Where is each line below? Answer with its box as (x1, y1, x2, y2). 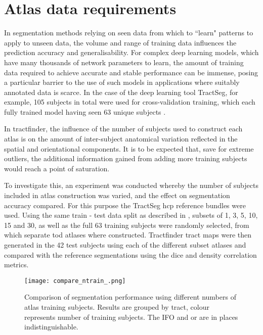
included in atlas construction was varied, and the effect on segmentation (4, 190, 230, 201)
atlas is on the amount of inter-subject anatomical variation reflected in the (4, 133, 238, 144)
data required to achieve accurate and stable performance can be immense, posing (4, 67, 258, 77)
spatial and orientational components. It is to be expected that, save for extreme (4, 143, 254, 154)
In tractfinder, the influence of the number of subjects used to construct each (4, 123, 243, 134)
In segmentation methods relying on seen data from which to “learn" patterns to (4, 27, 253, 38)
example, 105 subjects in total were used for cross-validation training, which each (4, 97, 255, 107)
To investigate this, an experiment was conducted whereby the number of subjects (4, 180, 258, 190)
